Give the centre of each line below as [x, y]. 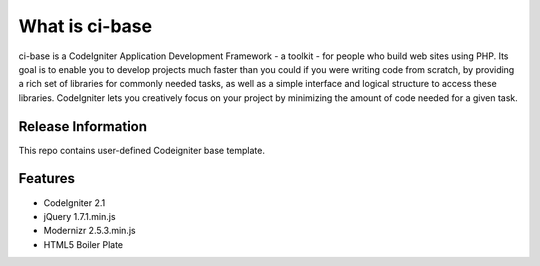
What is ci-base [85, 26]
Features [46, 178]
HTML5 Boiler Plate [83, 244]
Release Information [83, 126]
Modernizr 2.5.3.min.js [89, 231]
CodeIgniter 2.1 [74, 202]
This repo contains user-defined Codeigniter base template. [141, 150]
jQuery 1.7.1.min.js [79, 216]
